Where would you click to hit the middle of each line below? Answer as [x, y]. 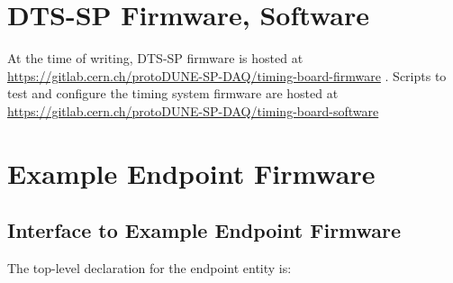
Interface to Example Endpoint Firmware [204, 230]
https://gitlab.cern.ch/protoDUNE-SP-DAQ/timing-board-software [193, 110]
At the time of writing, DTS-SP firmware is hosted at [155, 58]
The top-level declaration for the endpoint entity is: [149, 268]
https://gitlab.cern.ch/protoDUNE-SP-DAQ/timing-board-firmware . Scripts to [227, 75]
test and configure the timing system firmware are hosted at [173, 93]
